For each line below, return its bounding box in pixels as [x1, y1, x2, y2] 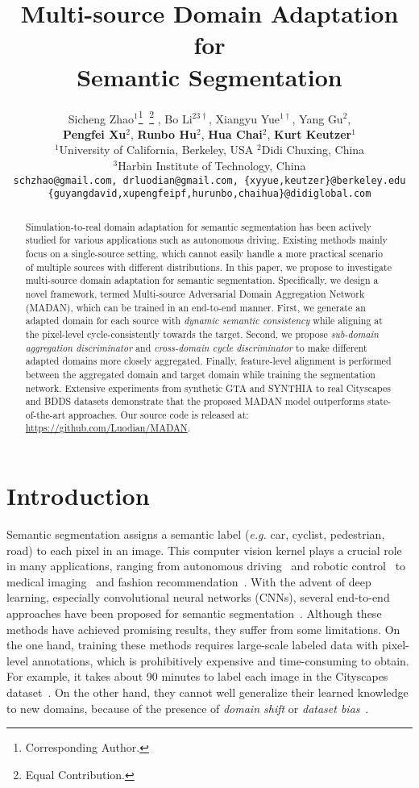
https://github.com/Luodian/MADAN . [25, 421, 191, 435]
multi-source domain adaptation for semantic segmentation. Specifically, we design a [25, 273, 379, 287]
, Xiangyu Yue [209, 110, 280, 127]
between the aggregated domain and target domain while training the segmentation [25, 367, 375, 381]
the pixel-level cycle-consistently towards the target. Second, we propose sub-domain [25, 327, 379, 340]
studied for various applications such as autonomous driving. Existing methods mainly [25, 233, 388, 247]
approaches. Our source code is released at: [68, 407, 249, 421]
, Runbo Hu [130, 125, 197, 142]
